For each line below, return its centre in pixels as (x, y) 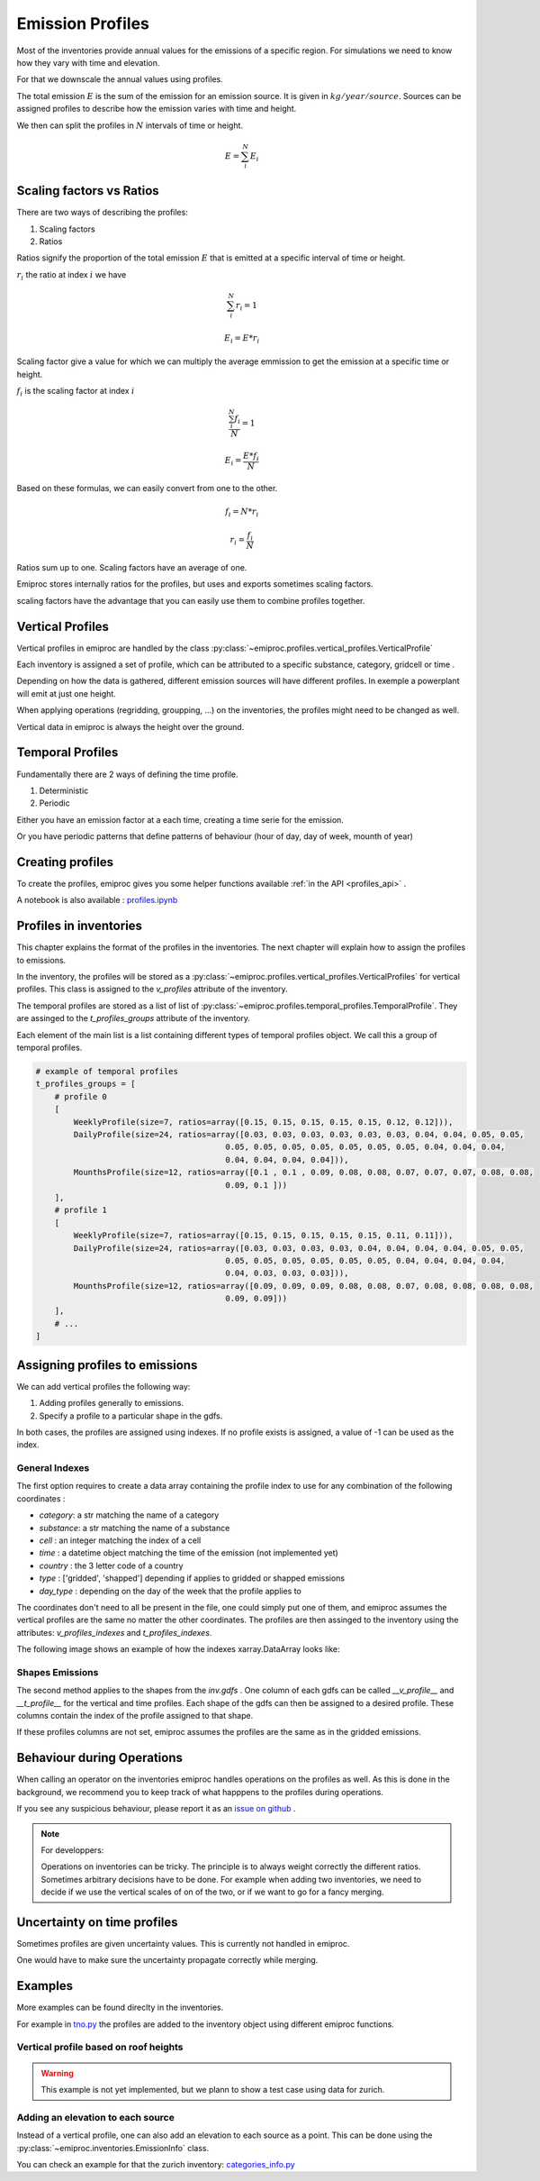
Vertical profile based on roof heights (100, 2048)
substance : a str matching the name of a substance (135, 1528)
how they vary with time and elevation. (88, 62)
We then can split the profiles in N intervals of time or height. (130, 125)
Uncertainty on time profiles (98, 1922)
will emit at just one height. (66, 693)
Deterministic (64, 790)
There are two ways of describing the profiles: (102, 213)
